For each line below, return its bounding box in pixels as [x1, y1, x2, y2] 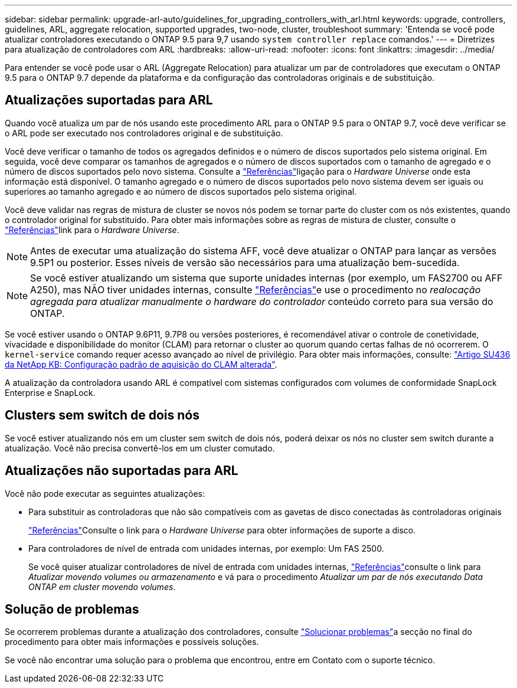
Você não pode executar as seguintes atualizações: [5, 488, 205, 499]
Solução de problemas [5, 601, 139, 617]
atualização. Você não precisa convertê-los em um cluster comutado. [5, 443, 275, 453]
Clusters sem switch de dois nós [5, 408, 199, 423]
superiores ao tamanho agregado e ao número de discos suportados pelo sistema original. [5, 186, 357, 196]
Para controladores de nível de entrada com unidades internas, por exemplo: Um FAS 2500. [28, 543, 384, 553]
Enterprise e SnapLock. [5, 387, 96, 398]
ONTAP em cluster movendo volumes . [28, 581, 176, 592]
